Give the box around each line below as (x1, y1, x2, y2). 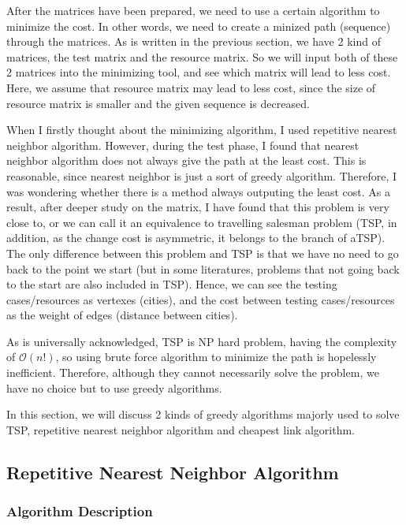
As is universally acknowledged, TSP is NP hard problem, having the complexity (6, 333, 397, 349)
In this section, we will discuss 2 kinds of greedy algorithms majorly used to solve (6, 406, 400, 423)
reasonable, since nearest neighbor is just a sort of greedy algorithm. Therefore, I (6, 167, 397, 184)
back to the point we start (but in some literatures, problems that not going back (6, 260, 400, 277)
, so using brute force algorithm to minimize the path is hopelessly (55, 348, 377, 365)
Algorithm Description (6, 501, 153, 521)
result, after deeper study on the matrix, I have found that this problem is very (6, 199, 389, 215)
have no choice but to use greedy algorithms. (6, 379, 222, 396)
